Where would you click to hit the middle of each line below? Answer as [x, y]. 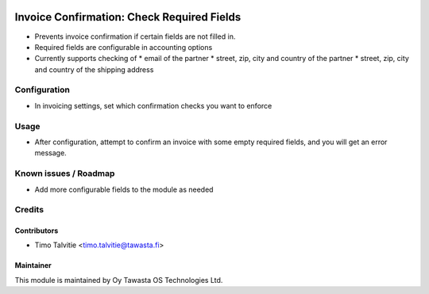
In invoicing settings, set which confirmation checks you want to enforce [153, 105]
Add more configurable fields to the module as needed [124, 189]
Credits [29, 210]
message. [50, 153]
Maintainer [33, 265]
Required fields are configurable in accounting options [124, 47]
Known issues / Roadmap [65, 174]
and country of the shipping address [94, 69]
